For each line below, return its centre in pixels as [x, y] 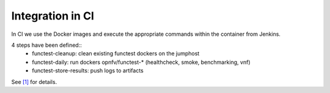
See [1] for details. [34, 81]
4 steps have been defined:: [46, 45]
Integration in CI [53, 16]
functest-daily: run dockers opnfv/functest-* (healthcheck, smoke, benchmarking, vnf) [141, 62]
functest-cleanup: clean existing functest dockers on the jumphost [116, 53]
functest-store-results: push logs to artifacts [88, 71]
